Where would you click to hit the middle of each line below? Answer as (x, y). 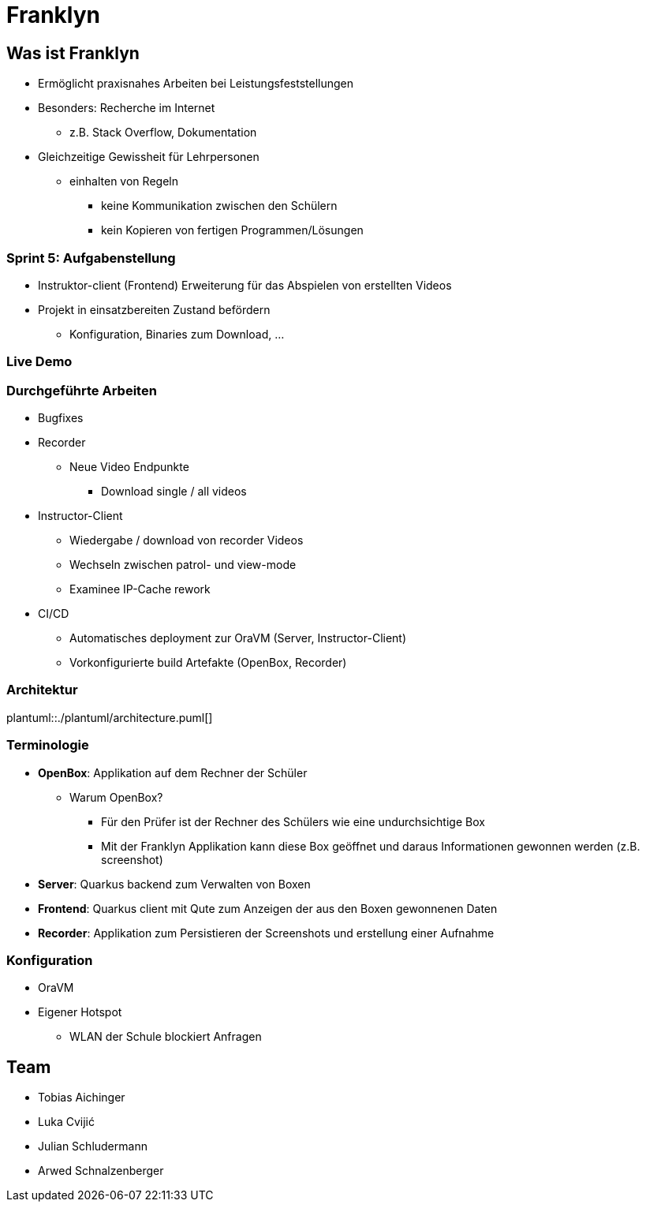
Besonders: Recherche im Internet (127, 108)
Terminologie (48, 745)
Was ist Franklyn (73, 53)
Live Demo (39, 362)
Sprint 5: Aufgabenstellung (91, 258)
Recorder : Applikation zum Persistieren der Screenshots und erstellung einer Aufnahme (266, 933)
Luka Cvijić (66, 1122)
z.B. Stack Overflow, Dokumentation (163, 133)
